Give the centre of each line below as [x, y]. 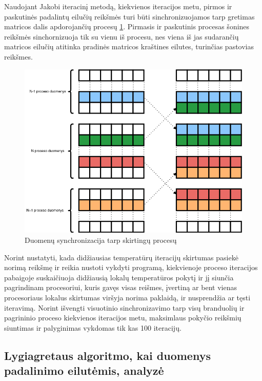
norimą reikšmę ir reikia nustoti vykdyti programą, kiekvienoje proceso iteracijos [131, 267]
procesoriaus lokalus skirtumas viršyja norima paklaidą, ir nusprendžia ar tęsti [127, 298]
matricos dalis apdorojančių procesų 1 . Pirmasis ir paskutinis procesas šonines [127, 26]
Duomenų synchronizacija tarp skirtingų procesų [101, 240]
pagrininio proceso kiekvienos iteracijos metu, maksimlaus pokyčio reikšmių [123, 318]
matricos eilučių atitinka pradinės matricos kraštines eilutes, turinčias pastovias [129, 46]
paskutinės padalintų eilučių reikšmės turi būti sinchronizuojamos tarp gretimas [129, 16]
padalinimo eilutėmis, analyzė [84, 370]
